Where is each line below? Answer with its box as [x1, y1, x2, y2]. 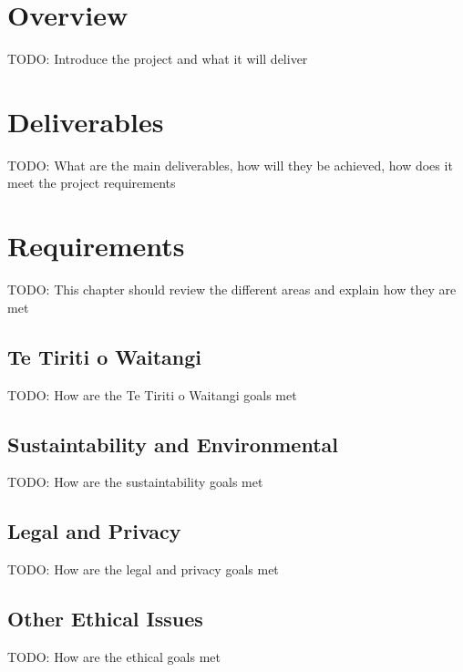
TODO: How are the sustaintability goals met [7, 472, 263, 491]
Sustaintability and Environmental [7, 429, 338, 458]
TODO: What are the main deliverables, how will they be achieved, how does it [7, 155, 453, 174]
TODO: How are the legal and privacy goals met [7, 560, 279, 579]
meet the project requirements [7, 173, 176, 192]
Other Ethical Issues [7, 605, 203, 633]
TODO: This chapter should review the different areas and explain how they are [7, 280, 457, 299]
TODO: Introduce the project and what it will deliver [7, 49, 308, 68]
